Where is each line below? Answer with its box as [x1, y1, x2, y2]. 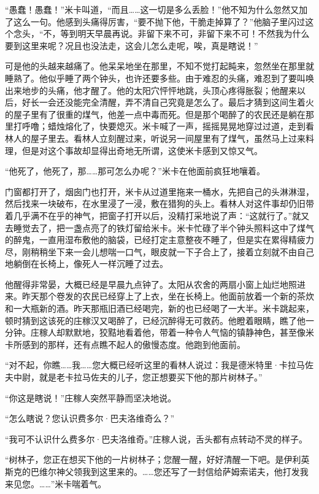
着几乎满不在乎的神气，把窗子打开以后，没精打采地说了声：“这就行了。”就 [5, 209, 301, 222]
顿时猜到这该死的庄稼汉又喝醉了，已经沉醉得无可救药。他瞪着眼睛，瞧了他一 [5, 314, 314, 326]
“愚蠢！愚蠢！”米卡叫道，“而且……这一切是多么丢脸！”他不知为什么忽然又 [5, 3, 299, 15]
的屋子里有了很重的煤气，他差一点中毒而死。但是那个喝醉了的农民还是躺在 [5, 107, 306, 120]
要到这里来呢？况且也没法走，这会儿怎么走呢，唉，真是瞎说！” [5, 39, 258, 52]
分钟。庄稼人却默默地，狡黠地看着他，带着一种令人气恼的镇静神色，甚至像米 [5, 326, 314, 339]
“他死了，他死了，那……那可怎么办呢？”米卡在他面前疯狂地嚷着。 [5, 164, 265, 177]
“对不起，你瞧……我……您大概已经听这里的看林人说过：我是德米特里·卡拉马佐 [5, 358, 314, 371]
